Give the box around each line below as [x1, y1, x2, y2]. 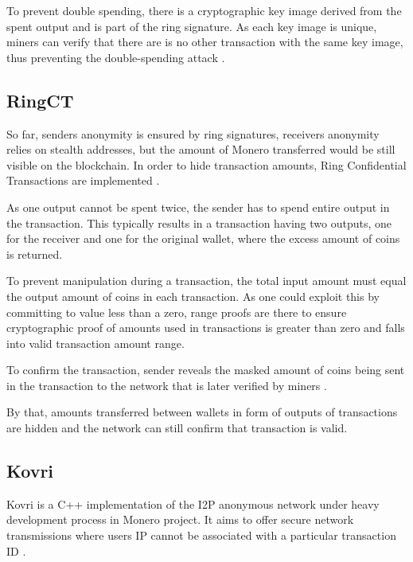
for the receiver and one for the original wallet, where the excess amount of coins [6, 230, 400, 247]
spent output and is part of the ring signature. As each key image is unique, [6, 18, 377, 34]
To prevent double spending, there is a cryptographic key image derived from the [6, 2, 402, 18]
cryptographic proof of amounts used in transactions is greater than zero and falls [6, 319, 405, 336]
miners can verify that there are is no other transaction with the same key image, [6, 33, 403, 50]
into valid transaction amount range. [6, 334, 185, 351]
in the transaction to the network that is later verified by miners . [6, 377, 327, 393]
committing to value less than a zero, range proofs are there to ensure [6, 303, 347, 320]
